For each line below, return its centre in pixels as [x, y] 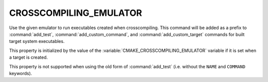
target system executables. [37, 41]
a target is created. [29, 57]
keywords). [21, 73]
